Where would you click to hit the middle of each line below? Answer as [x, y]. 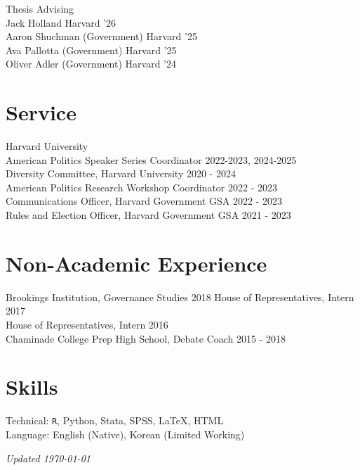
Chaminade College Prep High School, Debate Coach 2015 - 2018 [146, 338]
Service [41, 112]
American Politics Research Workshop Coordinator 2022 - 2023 [141, 187]
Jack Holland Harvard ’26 [61, 22]
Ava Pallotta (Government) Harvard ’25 [91, 50]
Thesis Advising [40, 8]
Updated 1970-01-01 [48, 458]
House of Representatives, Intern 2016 [87, 324]
